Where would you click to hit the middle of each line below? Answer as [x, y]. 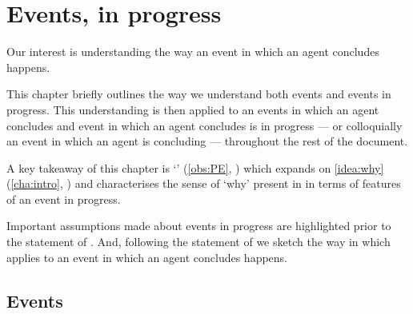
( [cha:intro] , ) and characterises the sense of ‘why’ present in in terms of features [204, 183]
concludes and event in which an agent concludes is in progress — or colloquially [204, 125]
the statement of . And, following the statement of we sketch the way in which [198, 242]
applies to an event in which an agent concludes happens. [147, 257]
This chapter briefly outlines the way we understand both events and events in [199, 94]
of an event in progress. [64, 199]
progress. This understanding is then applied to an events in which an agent [193, 109]
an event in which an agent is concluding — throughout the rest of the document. [207, 141]
